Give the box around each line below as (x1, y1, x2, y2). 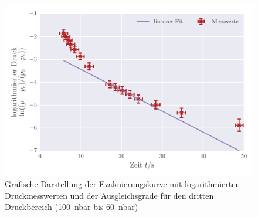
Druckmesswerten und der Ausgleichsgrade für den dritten (5, 189, 214, 201)
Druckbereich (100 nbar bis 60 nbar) (5, 201, 138, 213)
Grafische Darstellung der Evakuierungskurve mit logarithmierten (5, 178, 240, 190)
